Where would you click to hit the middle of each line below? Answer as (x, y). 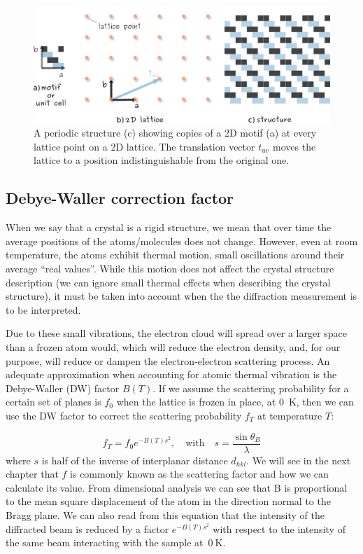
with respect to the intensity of (279, 528)
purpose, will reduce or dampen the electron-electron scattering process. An (168, 360)
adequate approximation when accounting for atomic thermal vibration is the (171, 374)
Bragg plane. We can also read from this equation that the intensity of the (165, 515)
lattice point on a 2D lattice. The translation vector (144, 146)
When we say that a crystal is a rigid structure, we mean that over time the (169, 227)
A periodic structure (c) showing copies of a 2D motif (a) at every (175, 133)
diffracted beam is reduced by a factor (87, 528)
